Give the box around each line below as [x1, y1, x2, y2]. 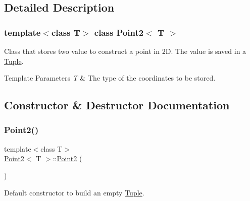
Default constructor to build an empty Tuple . [4, 187, 144, 197]
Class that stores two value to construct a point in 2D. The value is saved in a [4, 46, 246, 56]
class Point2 [94, 26, 144, 38]
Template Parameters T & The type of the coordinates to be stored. [4, 73, 216, 83]
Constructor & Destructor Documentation [4, 97, 230, 113]
